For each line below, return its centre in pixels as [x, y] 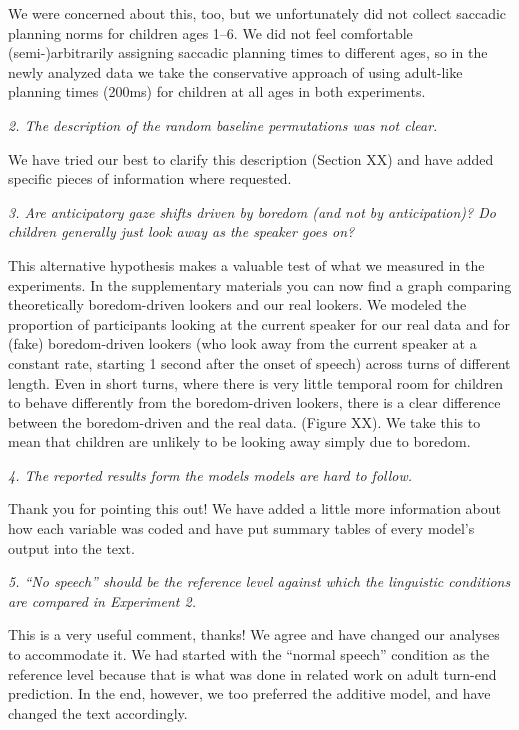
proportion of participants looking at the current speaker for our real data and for [259, 323]
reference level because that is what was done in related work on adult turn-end [252, 673]
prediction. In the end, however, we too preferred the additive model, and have [249, 693]
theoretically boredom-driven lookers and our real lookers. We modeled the [237, 304]
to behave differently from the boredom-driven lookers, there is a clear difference [254, 402]
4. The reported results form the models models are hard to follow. [210, 474]
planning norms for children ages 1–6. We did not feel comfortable [210, 32]
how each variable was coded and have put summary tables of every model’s [241, 528]
